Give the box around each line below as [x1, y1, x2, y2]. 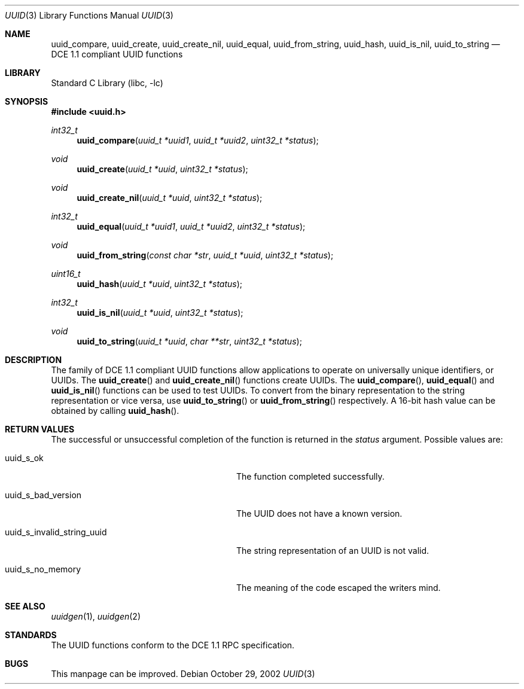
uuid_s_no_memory [5, 564, 81, 574]
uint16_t [51, 269, 81, 279]
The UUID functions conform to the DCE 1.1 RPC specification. [51, 640, 295, 650]
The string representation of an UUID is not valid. [236, 545, 429, 556]
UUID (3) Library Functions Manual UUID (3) [5, 10, 173, 20]
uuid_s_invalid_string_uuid [5, 527, 107, 537]
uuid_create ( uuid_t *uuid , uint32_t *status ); [77, 164, 248, 174]
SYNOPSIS [5, 96, 48, 106]
